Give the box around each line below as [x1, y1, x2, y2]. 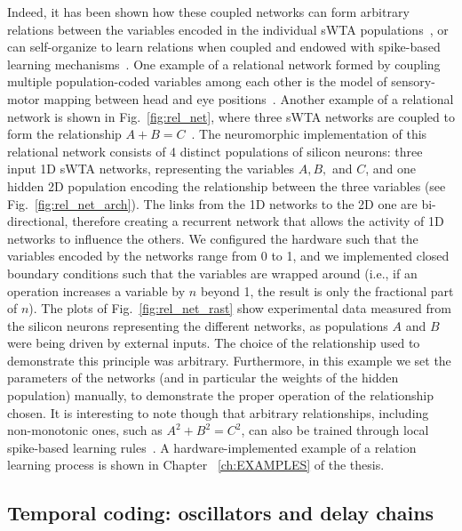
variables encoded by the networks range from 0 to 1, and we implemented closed [7, 246, 450, 265]
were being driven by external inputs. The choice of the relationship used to [7, 334, 420, 352]
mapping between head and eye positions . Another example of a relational [44, 89, 454, 108]
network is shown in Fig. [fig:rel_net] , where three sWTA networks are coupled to [7, 107, 455, 125]
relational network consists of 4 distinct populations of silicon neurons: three [7, 141, 423, 160]
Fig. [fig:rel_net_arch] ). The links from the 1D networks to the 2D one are [7, 194, 418, 213]
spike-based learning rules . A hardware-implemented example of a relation [7, 438, 417, 456]
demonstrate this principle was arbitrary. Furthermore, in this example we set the [7, 350, 451, 369]
